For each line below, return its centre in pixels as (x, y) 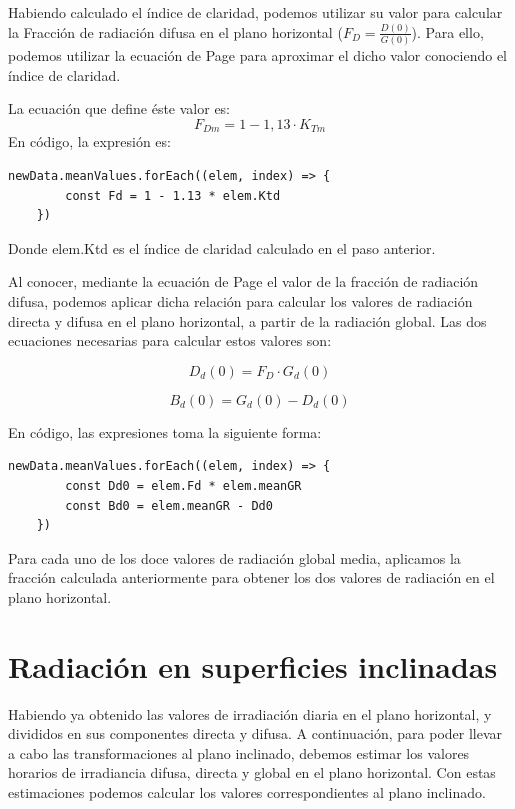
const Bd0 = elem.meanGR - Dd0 (169, 505)
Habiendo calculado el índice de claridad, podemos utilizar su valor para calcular (255, 12)
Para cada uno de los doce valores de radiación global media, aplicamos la (234, 557)
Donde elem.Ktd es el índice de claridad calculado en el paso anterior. (222, 247)
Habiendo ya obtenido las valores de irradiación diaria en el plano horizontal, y (250, 713)
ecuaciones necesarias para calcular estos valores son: (170, 340)
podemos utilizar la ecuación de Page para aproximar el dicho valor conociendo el (258, 55)
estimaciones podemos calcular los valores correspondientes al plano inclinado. (247, 792)
